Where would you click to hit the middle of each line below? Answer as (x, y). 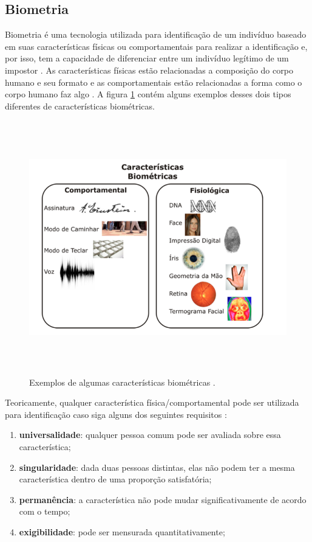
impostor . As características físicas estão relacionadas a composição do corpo (149, 70)
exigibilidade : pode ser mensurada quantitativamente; (122, 532)
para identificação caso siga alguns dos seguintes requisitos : (116, 414)
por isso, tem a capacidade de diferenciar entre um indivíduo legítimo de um (147, 58)
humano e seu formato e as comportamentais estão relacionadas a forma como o (154, 82)
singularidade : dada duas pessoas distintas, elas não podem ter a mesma (157, 467)
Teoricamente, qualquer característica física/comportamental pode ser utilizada (152, 402)
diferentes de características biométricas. (80, 106)
